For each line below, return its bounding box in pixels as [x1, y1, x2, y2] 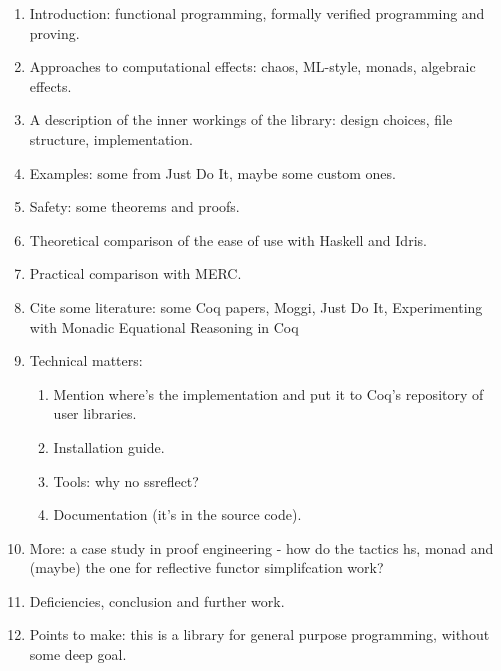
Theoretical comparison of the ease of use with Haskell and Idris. [29, 229, 427, 250]
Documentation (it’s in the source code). [53, 504, 302, 525]
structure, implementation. [29, 128, 193, 149]
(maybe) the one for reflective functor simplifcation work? [29, 557, 384, 578]
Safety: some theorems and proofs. [29, 196, 240, 217]
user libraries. [53, 403, 137, 424]
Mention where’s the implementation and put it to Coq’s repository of [53, 383, 484, 404]
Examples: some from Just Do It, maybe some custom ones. [29, 162, 396, 183]
